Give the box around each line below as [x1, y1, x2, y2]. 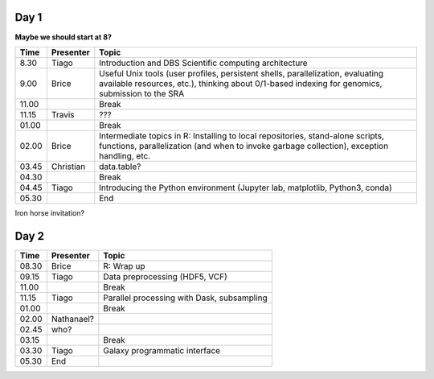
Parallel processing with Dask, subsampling [103, 292, 268, 303]
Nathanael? [51, 313, 95, 324]
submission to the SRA [99, 88, 185, 99]
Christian [51, 161, 86, 172]
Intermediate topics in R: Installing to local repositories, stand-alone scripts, [99, 130, 385, 141]
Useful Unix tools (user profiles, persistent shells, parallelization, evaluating [99, 68, 384, 79]
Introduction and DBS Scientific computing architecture [99, 57, 309, 68]
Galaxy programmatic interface [103, 344, 221, 356]
